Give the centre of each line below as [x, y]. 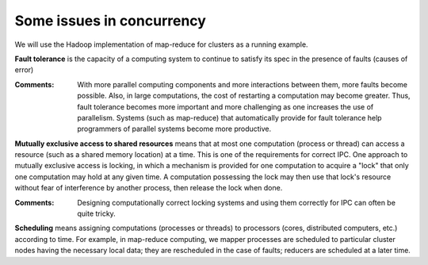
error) [24, 70]
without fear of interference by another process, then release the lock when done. [149, 188]
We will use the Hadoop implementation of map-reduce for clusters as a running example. [161, 44]
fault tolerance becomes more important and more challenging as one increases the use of [225, 106]
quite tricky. [97, 213]
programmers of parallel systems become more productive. [174, 129]
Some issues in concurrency [110, 21]
